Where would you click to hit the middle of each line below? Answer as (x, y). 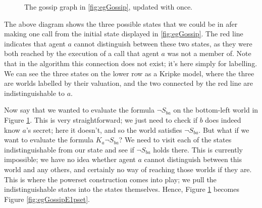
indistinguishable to (34, 93)
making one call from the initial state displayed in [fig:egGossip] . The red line (124, 34)
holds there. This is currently (198, 149)
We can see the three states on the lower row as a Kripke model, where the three (129, 73)
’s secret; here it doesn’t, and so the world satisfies (104, 129)
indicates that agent (35, 43)
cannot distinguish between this (193, 159)
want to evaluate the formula (49, 140)
